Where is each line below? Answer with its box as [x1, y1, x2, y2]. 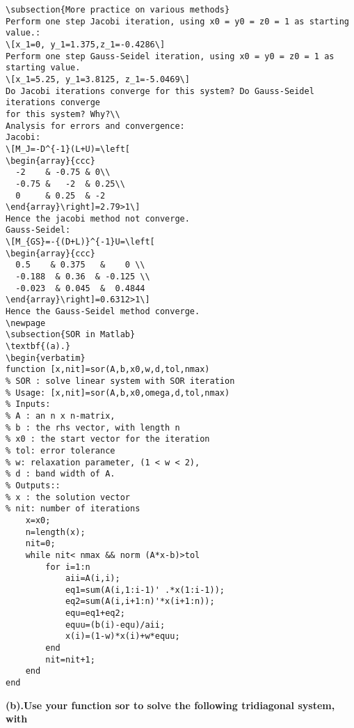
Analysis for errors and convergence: [6, 121, 185, 131]
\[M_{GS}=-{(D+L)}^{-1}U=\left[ [6, 237, 155, 247]
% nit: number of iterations [6, 504, 140, 514]
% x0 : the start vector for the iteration [6, 434, 210, 444]
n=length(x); [25, 527, 86, 537]
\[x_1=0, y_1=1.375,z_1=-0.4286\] [6, 39, 166, 49]
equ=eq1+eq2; [65, 608, 125, 619]
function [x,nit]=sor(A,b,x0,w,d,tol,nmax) [6, 364, 210, 375]
